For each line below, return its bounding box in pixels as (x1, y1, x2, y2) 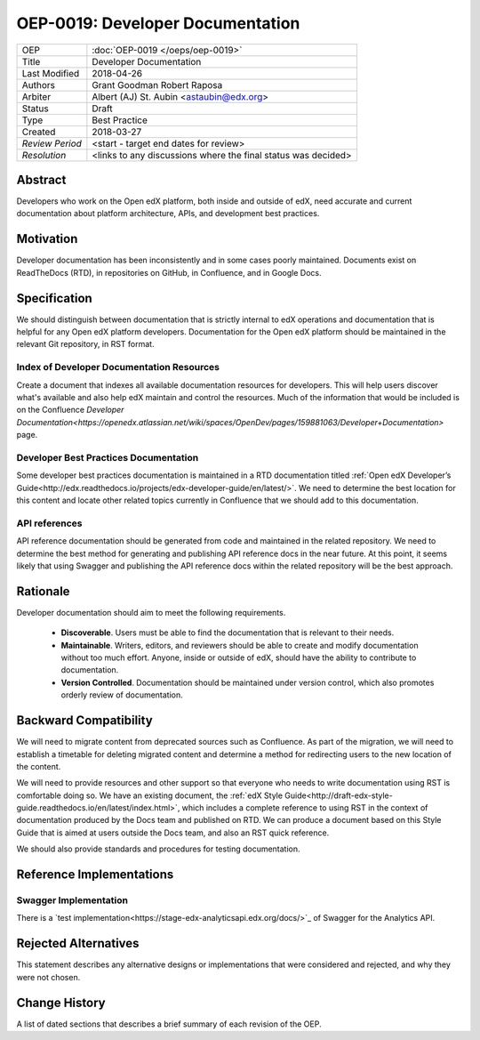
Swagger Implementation (16, 894, 129, 907)
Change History (16, 995, 106, 1010)
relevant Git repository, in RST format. (16, 339, 155, 350)
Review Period (21, 137, 82, 149)
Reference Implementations (16, 867, 174, 883)
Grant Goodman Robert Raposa (92, 78, 223, 91)
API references (16, 517, 83, 529)
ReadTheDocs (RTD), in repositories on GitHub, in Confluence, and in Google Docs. (16, 267, 322, 278)
